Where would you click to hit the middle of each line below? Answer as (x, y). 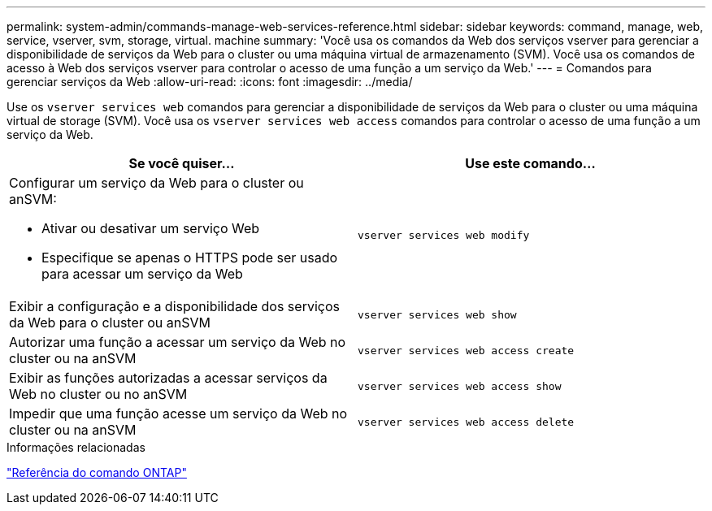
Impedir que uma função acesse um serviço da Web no (178, 414)
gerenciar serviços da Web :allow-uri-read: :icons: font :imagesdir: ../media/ (210, 82)
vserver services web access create (466, 350)
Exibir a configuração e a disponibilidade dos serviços (174, 306)
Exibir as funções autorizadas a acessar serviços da (168, 378)
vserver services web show (437, 314)
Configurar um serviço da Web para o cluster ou (156, 183)
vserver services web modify (444, 235)
